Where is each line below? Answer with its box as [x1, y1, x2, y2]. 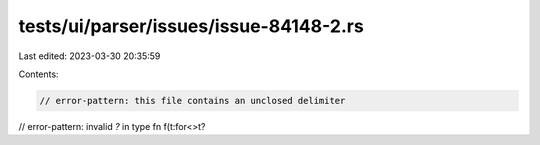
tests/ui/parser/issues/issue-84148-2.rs [18, 15, 364, 37]
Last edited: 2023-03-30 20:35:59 [18, 50, 161, 62]
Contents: [18, 68, 59, 80]
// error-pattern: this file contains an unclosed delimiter [39, 95, 346, 106]
